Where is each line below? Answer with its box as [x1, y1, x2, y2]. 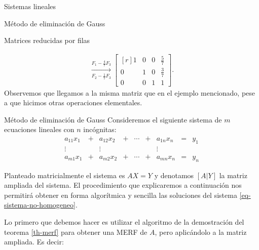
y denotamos [154, 170, 194, 180]
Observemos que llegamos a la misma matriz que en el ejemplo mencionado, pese [4, 87, 255, 98]
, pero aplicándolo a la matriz [155, 226, 247, 237]
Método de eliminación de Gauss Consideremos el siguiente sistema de [4, 114, 222, 124]
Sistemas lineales [4, 1, 56, 11]
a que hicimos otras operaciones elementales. [4, 97, 142, 108]
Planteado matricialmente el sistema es [4, 170, 125, 180]
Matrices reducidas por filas [4, 35, 90, 46]
